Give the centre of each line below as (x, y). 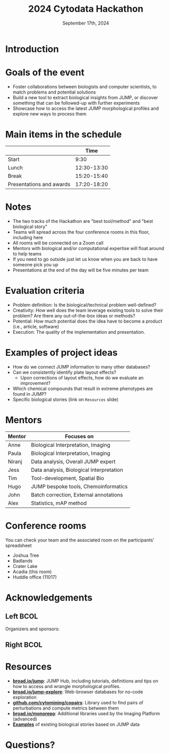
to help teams (27, 254)
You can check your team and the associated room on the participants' (80, 540)
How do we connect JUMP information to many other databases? (81, 367)
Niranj (15, 462)
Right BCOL (24, 645)
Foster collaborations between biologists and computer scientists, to (84, 86)
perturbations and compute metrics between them (66, 708)
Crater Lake (25, 566)
